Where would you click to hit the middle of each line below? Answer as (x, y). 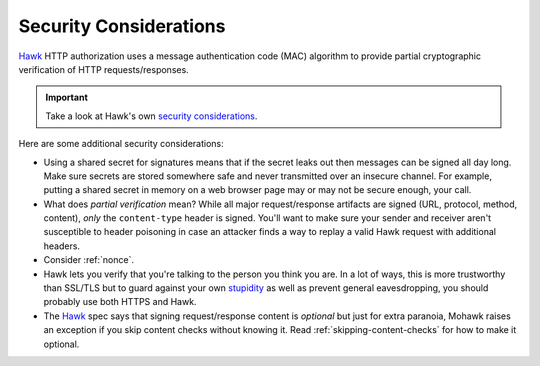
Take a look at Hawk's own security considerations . (151, 116)
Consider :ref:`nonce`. (89, 260)
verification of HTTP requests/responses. (103, 69)
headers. (61, 246)
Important (67, 97)
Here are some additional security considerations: (121, 144)
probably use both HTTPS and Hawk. (120, 302)
